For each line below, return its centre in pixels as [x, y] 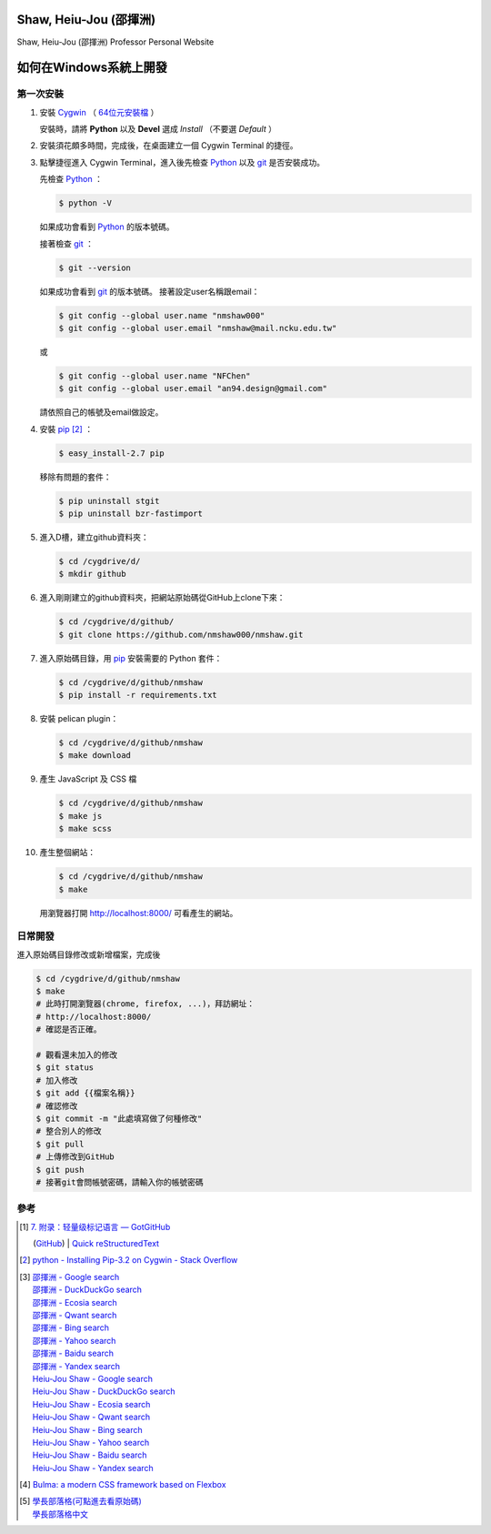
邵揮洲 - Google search [76, 1277]
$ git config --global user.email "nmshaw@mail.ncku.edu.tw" [198, 328]
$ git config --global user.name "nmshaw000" [162, 315]
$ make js [80, 816]
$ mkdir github [92, 574]
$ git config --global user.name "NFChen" [155, 376]
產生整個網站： [67, 853]
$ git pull [60, 1144]
